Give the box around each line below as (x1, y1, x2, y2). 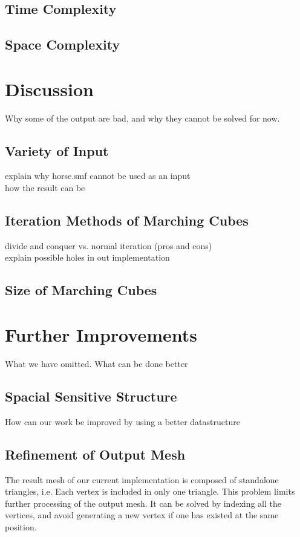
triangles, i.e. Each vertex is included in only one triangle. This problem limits (5, 485, 295, 498)
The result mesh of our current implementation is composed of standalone (5, 473, 279, 486)
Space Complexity (5, 35, 120, 54)
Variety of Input (5, 141, 109, 160)
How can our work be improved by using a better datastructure (5, 415, 240, 428)
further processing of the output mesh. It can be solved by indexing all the (5, 496, 282, 509)
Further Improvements (5, 322, 197, 347)
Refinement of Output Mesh (5, 444, 186, 463)
